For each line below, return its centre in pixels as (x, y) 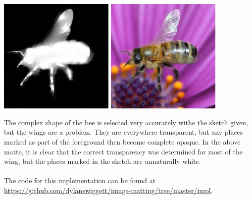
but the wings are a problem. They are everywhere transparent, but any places (124, 132)
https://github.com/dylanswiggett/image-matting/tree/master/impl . (108, 190)
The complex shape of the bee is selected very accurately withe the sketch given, (126, 122)
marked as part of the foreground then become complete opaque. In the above (122, 141)
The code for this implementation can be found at (80, 180)
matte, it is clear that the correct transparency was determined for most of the (123, 151)
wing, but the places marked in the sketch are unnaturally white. (102, 161)
